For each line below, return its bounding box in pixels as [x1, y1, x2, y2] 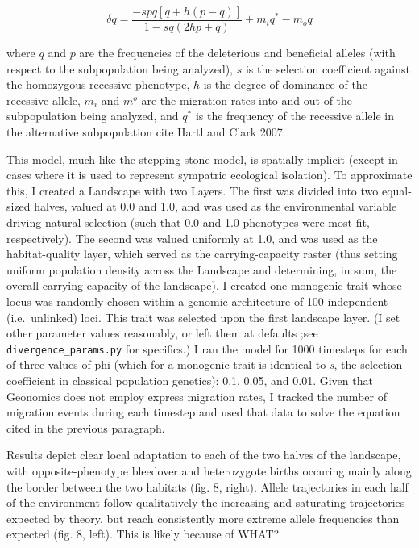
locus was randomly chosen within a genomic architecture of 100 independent [6, 292, 388, 309]
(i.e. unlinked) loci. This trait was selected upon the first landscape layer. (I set [6, 308, 400, 325]
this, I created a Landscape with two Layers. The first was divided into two [6, 182, 379, 199]
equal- [381, 182, 412, 199]
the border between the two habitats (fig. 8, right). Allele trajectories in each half [6, 478, 409, 495]
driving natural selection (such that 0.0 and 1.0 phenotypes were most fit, [6, 214, 370, 230]
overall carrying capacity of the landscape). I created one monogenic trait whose [6, 277, 402, 294]
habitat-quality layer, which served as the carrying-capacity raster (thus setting [6, 245, 398, 262]
